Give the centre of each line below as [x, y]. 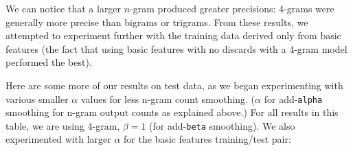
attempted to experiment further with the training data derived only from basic [173, 35]
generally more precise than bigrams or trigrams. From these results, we [157, 22]
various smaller [37, 98]
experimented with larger [58, 139]
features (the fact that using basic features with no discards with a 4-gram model [176, 48]
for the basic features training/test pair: [207, 139]
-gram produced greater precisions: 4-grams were [232, 8]
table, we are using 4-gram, [63, 125]
